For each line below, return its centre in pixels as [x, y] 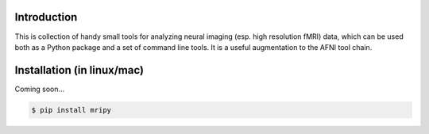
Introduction [46, 17]
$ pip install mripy [71, 110]
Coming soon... [40, 89]
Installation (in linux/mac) [79, 70]
